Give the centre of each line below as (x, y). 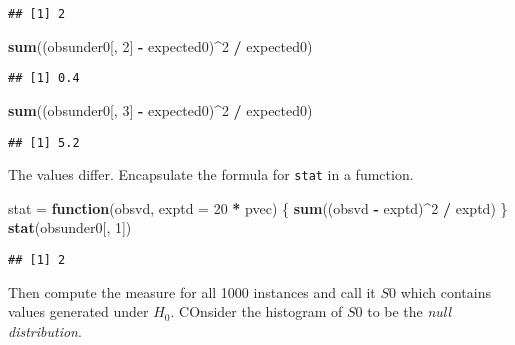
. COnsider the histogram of (256, 311)
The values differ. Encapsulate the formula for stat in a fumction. (211, 174)
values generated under (78, 311)
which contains (446, 291)
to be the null (409, 311)
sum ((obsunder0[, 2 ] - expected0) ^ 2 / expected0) (160, 45)
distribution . (45, 330)
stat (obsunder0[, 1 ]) (70, 227)
